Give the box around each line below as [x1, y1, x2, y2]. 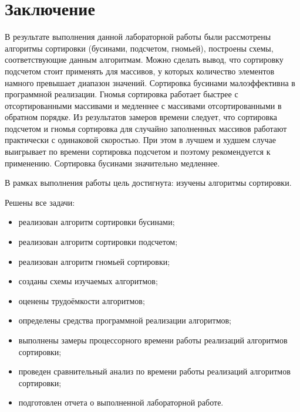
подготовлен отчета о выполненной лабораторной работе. [18, 396, 224, 408]
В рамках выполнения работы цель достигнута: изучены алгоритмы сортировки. [5, 176, 292, 189]
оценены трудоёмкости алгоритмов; [18, 294, 145, 307]
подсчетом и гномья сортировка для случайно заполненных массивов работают [5, 122, 287, 134]
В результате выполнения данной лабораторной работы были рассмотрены [5, 30, 271, 43]
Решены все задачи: [5, 196, 75, 208]
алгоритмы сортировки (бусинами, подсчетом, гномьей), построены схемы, [5, 42, 274, 54]
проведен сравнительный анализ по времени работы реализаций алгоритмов [18, 365, 291, 377]
